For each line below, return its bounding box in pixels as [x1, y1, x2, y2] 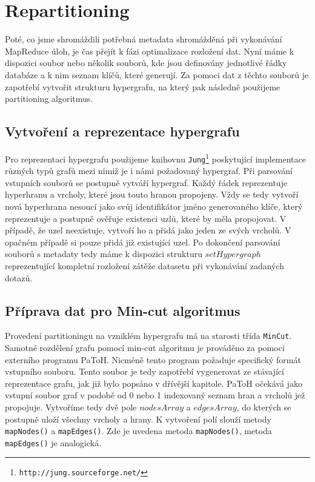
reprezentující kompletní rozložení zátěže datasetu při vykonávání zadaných [5, 259, 285, 272]
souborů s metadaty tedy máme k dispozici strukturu [5, 247, 202, 260]
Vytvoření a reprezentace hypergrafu [5, 122, 240, 141]
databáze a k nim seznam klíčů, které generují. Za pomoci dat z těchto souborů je [5, 68, 309, 81]
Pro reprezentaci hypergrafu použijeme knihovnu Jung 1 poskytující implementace [5, 150, 307, 165]
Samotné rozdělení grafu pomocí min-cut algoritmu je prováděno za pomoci [5, 341, 285, 353]
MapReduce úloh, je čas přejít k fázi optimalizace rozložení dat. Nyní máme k [5, 44, 294, 57]
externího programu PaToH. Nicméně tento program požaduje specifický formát [5, 353, 301, 366]
